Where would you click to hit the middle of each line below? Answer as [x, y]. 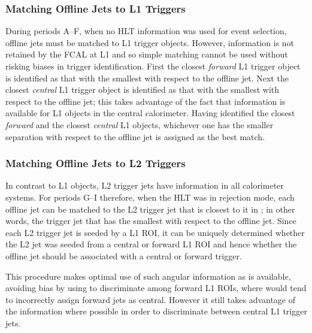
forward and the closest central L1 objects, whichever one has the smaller [140, 124]
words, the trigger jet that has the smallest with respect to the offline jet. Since [151, 221]
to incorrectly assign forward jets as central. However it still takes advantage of [151, 299]
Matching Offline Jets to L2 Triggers [96, 163]
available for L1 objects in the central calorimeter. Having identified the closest [150, 113]
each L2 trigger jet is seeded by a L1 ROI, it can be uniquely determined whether [155, 232]
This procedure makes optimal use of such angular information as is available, [148, 276]
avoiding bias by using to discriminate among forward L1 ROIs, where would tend [156, 288]
